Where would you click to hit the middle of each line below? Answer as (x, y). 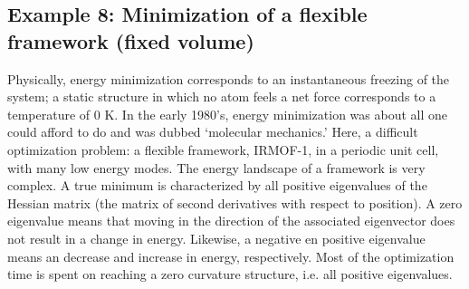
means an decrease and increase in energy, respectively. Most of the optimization (231, 256)
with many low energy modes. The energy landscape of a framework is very (216, 167)
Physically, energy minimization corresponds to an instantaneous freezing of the (229, 78)
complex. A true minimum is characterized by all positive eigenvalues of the (217, 185)
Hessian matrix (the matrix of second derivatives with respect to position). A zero (235, 202)
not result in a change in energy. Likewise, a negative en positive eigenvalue (216, 238)
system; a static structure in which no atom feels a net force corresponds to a (222, 96)
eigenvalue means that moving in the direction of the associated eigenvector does (231, 221)
